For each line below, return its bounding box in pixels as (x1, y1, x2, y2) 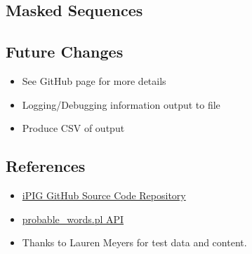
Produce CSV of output (22, 121, 125, 135)
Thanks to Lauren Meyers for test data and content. (22, 235, 247, 250)
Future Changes (6, 41, 124, 62)
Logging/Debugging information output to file (22, 97, 220, 112)
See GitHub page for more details (22, 73, 166, 88)
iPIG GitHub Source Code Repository (22, 187, 186, 202)
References (6, 155, 86, 177)
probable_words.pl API (22, 211, 124, 226)
